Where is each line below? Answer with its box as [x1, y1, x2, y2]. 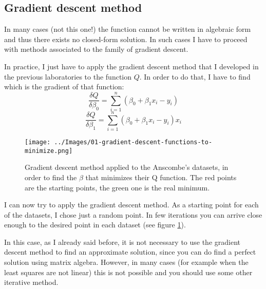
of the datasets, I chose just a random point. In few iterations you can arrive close [4, 209, 262, 220]
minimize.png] [25, 147, 73, 155]
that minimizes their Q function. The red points [85, 171, 237, 182]
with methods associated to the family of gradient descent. [4, 44, 188, 54]
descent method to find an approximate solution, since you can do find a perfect [4, 246, 256, 257]
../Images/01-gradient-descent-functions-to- [54, 139, 213, 146]
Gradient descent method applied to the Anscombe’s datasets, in [25, 162, 229, 172]
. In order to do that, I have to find [139, 71, 251, 82]
